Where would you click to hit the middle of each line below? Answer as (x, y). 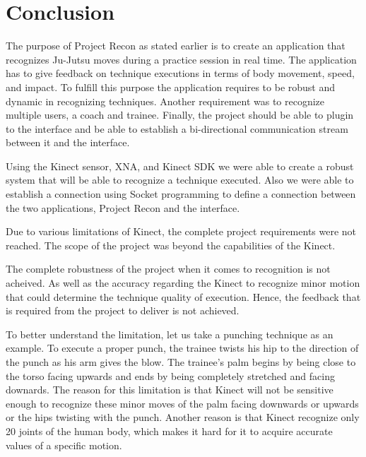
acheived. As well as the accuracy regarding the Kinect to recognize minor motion (183, 283)
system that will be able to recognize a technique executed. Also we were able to (180, 180)
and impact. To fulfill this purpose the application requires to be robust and (171, 87)
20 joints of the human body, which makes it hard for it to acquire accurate (169, 431)
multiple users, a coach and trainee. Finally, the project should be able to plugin (180, 115)
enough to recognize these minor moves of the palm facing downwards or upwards (182, 403)
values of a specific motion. (64, 445)
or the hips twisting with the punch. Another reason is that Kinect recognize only (183, 417)
